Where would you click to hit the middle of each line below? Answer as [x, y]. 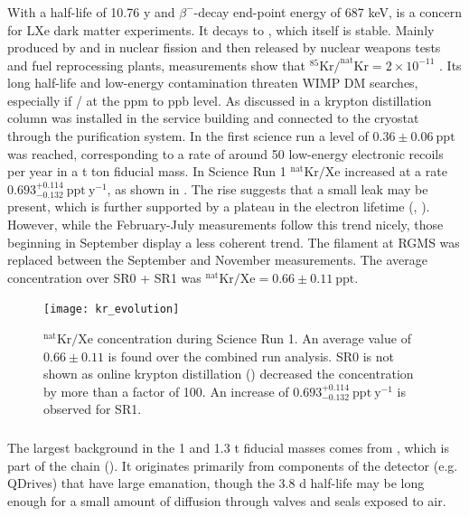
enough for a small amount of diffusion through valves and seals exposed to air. [227, 500]
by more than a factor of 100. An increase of [166, 391]
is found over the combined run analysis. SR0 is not [251, 356]
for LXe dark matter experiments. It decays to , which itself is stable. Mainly [221, 29]
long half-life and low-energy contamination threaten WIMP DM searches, [213, 83]
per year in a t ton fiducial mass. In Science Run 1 [147, 171]
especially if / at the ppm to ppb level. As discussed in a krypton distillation [220, 100]
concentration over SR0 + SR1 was [104, 277]
